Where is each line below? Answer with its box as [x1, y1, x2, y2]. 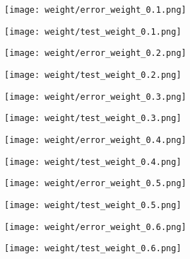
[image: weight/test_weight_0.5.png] [4, 200, 182, 210]
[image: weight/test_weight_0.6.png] [4, 243, 182, 254]
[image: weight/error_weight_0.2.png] [4, 48, 186, 59]
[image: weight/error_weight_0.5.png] [4, 178, 186, 189]
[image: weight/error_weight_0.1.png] [4, 5, 186, 15]
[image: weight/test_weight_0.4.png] [4, 156, 182, 167]
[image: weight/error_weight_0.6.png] [4, 221, 186, 232]
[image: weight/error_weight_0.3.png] [4, 91, 186, 102]
